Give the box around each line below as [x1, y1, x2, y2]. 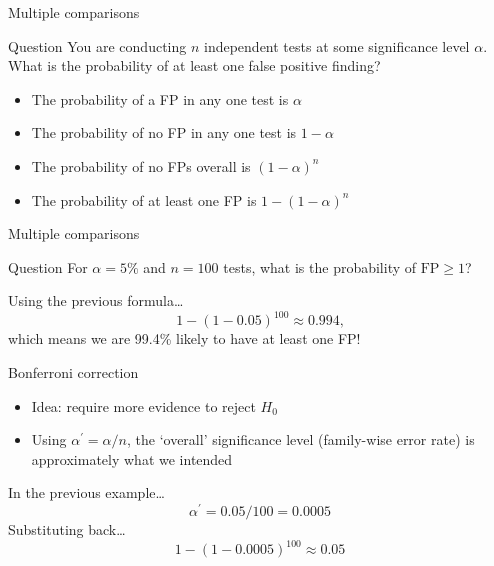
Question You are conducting [8, 35, 187, 56]
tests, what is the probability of [223, 256, 417, 277]
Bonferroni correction [8, 362, 139, 383]
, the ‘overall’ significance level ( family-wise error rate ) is [126, 429, 475, 450]
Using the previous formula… [8, 290, 184, 311]
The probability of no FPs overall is [31, 155, 251, 176]
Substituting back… [8, 519, 126, 540]
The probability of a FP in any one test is [31, 88, 289, 109]
